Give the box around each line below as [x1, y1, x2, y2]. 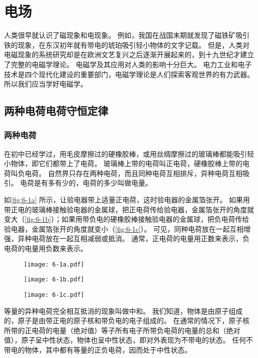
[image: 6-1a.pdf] [24, 261, 84, 268]
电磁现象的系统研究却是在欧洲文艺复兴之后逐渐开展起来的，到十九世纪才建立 [4, 49, 254, 60]
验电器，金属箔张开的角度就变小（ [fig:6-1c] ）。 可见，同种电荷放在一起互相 [4, 223, 244, 234]
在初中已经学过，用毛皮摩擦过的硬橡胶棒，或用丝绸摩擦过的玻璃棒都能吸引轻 [4, 148, 254, 159]
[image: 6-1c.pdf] [24, 291, 84, 298]
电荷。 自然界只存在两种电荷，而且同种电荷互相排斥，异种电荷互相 [24, 168, 243, 178]
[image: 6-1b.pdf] [24, 276, 84, 283]
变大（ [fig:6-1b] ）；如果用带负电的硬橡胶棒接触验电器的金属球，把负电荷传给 [4, 214, 249, 224]
